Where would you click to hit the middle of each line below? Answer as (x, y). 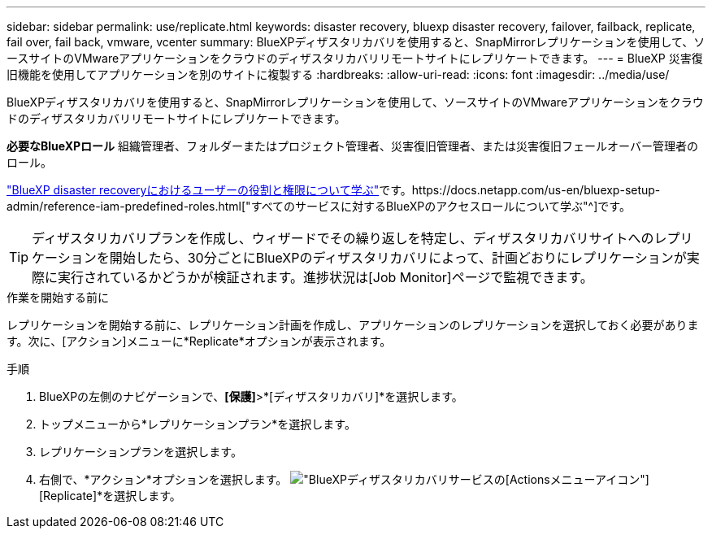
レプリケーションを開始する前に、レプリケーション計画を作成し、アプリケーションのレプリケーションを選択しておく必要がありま (353, 325)
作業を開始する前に (58, 297)
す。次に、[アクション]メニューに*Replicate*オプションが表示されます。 (199, 341)
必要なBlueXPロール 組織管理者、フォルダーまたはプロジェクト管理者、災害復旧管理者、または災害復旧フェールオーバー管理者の (352, 146)
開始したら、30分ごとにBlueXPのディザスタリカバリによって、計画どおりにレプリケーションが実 (404, 258)
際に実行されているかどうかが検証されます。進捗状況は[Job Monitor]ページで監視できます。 (313, 277)
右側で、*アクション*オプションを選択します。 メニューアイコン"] (344, 479)
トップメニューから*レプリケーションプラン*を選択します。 (198, 424)
